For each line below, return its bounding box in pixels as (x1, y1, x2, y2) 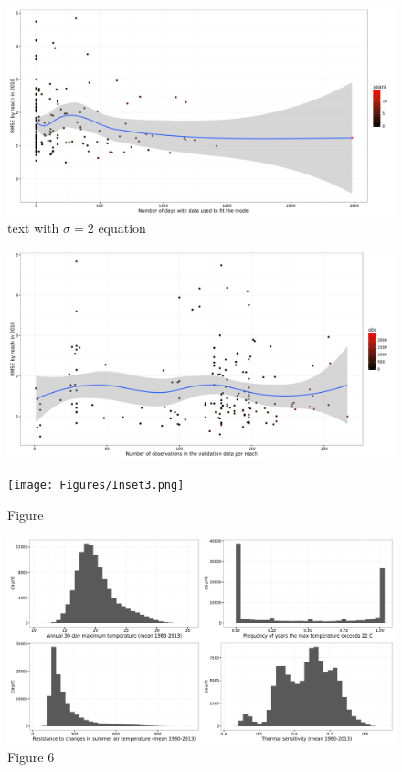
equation (98, 218, 146, 238)
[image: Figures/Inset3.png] (7, 479, 185, 492)
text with (7, 218, 59, 238)
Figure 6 (7, 746, 55, 766)
